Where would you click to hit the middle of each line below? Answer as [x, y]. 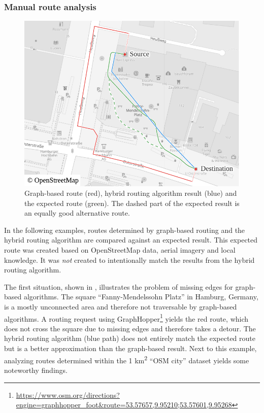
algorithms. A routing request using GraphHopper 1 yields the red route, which [126, 318]
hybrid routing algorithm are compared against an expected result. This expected [131, 240]
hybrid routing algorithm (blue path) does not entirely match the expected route [130, 338]
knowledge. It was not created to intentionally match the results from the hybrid [129, 260]
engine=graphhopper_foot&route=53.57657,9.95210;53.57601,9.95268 [124, 405]
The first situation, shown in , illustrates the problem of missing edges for [119, 286]
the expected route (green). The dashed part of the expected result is [132, 203]
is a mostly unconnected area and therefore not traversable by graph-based [121, 307]
